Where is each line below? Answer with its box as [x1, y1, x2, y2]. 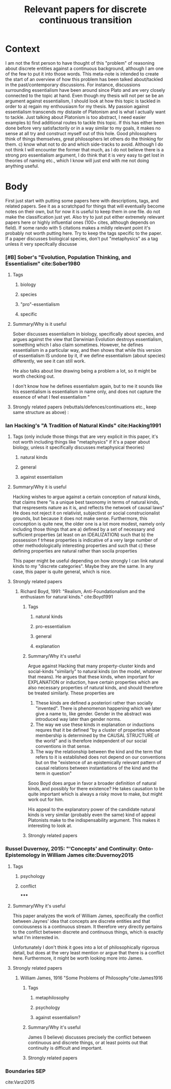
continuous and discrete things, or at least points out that [27, 1039, 148, 1046]
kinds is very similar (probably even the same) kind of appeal [27, 812, 156, 818]
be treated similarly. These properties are [27, 690, 115, 696]
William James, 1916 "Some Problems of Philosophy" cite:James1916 [20, 975, 163, 981]
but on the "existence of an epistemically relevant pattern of [35, 760, 161, 766]
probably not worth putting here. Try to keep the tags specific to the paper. [5, 230, 162, 236]
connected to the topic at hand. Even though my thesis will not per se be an [5, 92, 164, 98]
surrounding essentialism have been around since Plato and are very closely [5, 87, 165, 93]
